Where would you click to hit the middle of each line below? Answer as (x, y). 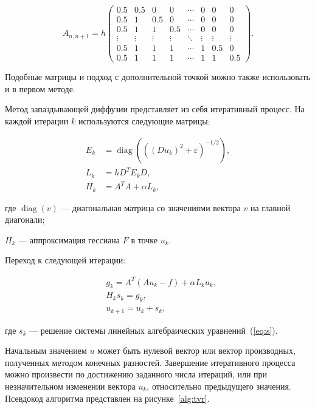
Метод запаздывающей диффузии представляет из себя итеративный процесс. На (155, 109)
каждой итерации (37, 121)
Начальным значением (46, 350)
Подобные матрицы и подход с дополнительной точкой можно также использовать (158, 77)
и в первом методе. (40, 88)
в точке (144, 239)
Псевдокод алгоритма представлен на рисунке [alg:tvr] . (107, 398)
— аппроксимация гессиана (69, 239)
